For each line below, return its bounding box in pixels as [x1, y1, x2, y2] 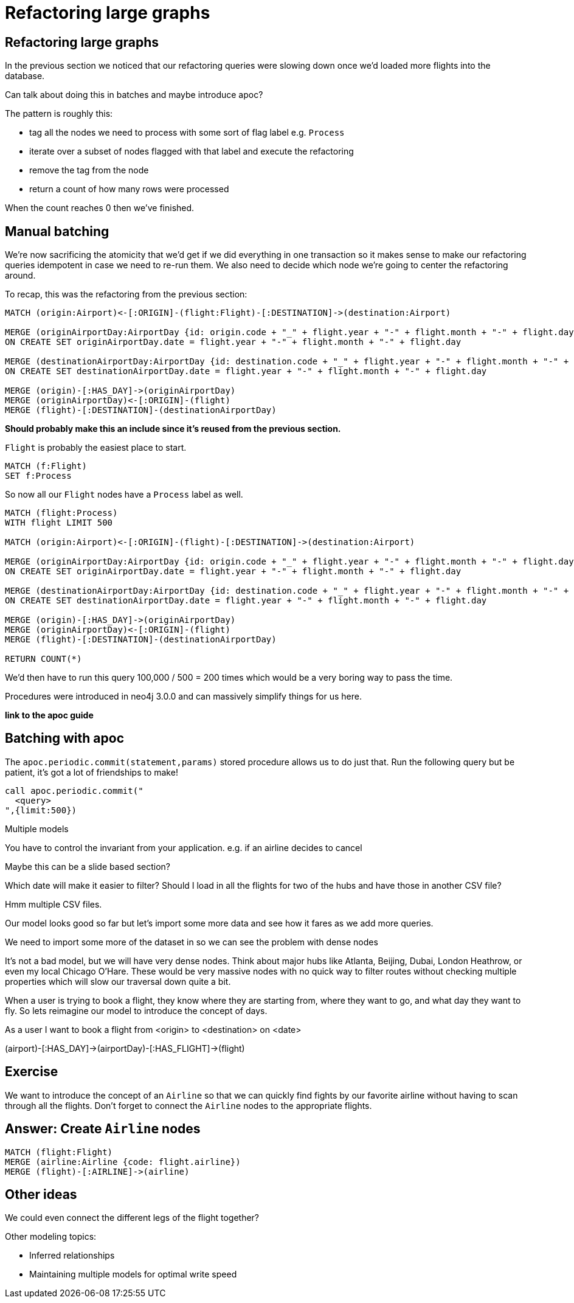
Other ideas [5, 1186, 77, 1202]
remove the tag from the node [29, 165, 149, 176]
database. [5, 71, 45, 82]
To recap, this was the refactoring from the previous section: [5, 289, 247, 300]
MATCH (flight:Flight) [5, 1147, 113, 1157]
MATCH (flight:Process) [5, 508, 118, 518]
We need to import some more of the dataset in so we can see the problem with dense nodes [5, 936, 378, 947]
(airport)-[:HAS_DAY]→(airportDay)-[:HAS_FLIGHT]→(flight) [5, 1043, 245, 1054]
